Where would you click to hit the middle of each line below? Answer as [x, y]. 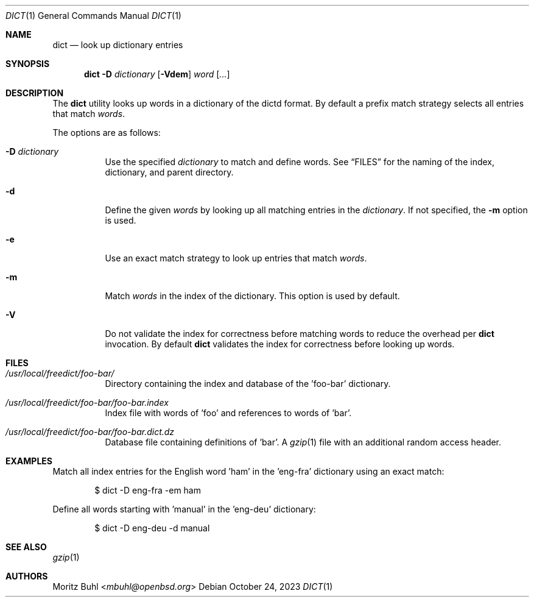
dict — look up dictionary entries [118, 45]
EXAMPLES [29, 461]
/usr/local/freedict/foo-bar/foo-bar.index [87, 402]
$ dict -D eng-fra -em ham [148, 490]
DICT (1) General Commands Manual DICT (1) [93, 16]
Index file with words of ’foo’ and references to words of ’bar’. [228, 413]
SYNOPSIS [28, 64]
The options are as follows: [107, 133]
